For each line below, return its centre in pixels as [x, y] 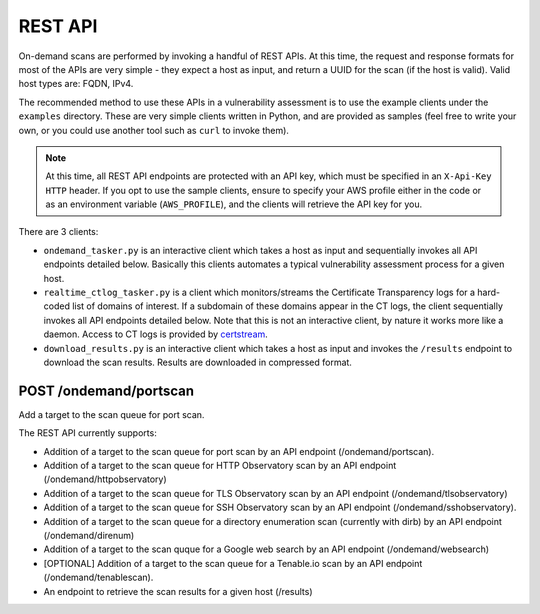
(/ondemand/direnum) [89, 535]
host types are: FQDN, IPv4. [76, 84]
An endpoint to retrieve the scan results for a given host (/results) [178, 591]
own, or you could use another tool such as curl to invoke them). [154, 130]
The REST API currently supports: [87, 433]
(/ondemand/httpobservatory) [105, 479]
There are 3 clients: [58, 232]
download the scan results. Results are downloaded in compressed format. [197, 362]
